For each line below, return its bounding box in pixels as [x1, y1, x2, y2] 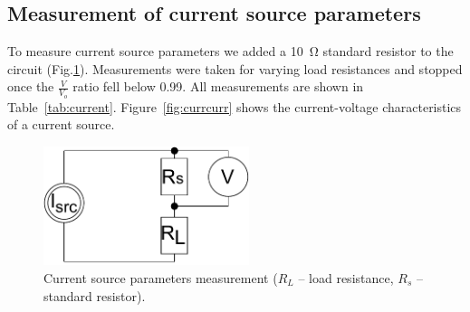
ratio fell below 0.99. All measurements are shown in [72, 77, 364, 96]
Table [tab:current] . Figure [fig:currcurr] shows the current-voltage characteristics [7, 97, 462, 116]
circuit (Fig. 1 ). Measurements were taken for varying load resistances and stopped [7, 59, 463, 78]
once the [7, 77, 54, 96]
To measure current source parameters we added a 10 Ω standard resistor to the [7, 42, 454, 61]
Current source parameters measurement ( [43, 268, 278, 287]
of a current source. [7, 115, 115, 134]
